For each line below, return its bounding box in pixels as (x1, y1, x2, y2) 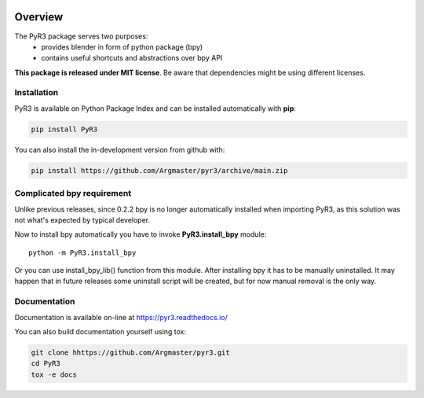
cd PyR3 (31, 359, 60, 368)
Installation (14, 87, 59, 98)
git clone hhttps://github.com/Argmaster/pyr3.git (31, 348, 231, 357)
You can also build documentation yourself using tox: (14, 327, 187, 336)
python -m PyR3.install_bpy (28, 248, 137, 257)
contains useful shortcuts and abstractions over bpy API (41, 53, 223, 63)
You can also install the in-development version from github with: (14, 145, 225, 154)
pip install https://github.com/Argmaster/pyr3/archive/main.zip (31, 166, 288, 175)
